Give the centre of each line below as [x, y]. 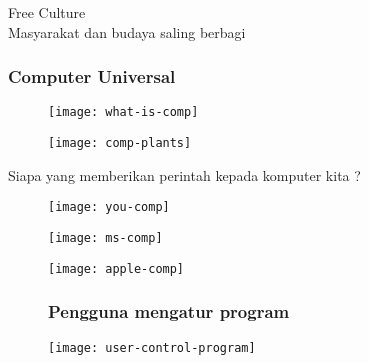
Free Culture [47, 12]
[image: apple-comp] [116, 268]
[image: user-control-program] [152, 347]
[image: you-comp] [109, 207]
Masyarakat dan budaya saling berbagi [127, 31]
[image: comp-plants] [120, 143]
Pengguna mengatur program [169, 311]
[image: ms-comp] [105, 237]
